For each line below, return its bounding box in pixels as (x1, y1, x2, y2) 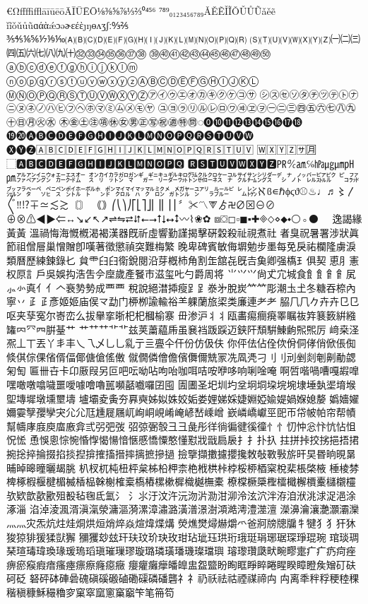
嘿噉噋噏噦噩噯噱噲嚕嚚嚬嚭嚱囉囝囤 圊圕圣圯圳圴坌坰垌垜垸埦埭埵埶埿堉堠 (6, 377, 356, 392)
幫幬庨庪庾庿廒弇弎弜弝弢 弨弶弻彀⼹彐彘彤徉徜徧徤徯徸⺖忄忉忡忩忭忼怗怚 (6, 418, 356, 433)
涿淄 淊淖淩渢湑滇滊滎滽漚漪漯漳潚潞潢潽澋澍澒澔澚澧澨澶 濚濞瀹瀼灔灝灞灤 (6, 502, 360, 516)
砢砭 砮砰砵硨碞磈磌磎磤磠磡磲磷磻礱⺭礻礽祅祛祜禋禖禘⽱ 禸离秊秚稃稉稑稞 (6, 571, 360, 586)
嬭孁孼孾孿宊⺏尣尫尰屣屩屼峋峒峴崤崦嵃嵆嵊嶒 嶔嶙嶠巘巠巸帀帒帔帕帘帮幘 (6, 405, 356, 420)
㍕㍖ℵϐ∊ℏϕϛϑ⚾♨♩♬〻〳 (237, 183, 357, 198)
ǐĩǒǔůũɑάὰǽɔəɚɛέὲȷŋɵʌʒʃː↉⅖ (6, 17, 129, 32)
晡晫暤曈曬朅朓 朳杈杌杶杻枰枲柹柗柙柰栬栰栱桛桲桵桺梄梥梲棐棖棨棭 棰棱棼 (6, 460, 360, 475)
